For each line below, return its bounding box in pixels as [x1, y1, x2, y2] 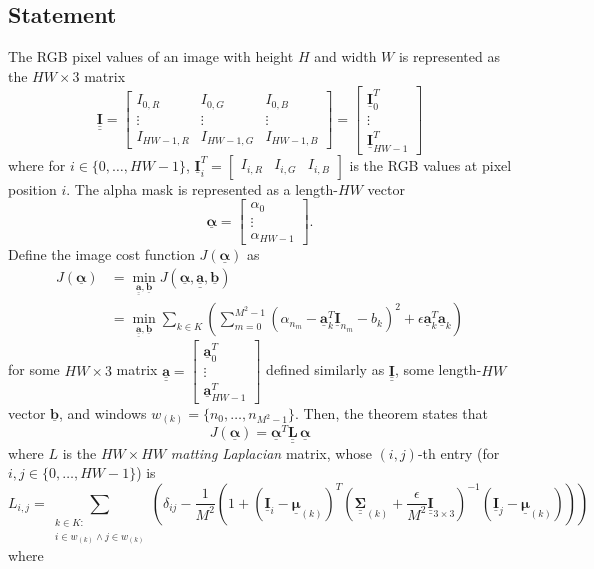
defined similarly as [266, 359, 385, 380]
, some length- [394, 359, 482, 380]
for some [8, 359, 60, 380]
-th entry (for [417, 442, 500, 463]
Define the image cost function [8, 244, 195, 265]
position [8, 178, 57, 199]
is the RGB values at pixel [349, 154, 512, 175]
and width [314, 46, 377, 67]
